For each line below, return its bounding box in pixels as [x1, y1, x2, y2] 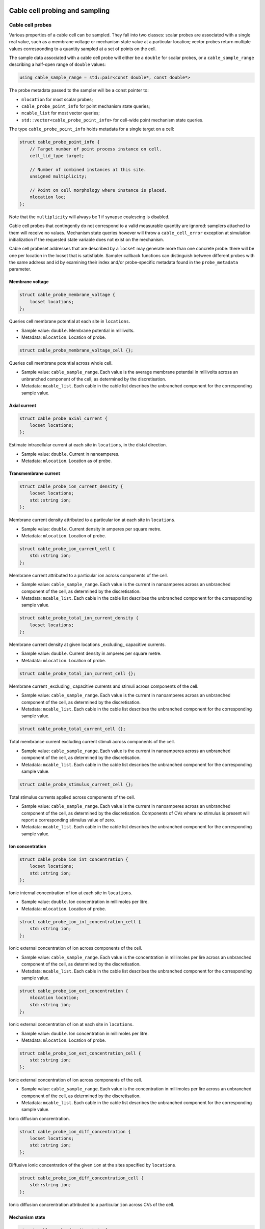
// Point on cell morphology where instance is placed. [29, 187, 167, 193]
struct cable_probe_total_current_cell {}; [19, 726, 126, 732]
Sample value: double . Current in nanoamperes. [21, 451, 120, 457]
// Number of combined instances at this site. [29, 167, 147, 172]
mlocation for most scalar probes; [21, 96, 93, 102]
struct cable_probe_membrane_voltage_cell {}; [19, 347, 133, 353]
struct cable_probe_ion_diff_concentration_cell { [19, 1175, 144, 1181]
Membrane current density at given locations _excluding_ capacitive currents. [9, 642, 166, 647]
